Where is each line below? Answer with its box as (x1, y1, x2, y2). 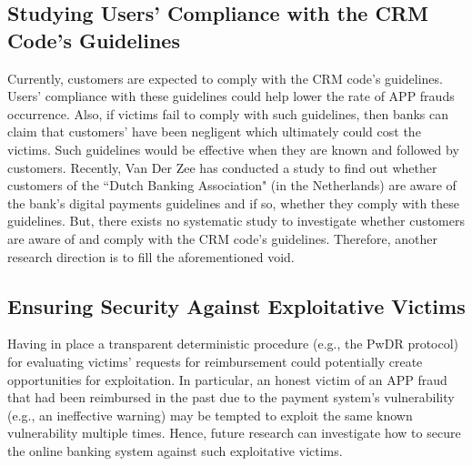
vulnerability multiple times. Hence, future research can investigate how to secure (7, 423, 461, 442)
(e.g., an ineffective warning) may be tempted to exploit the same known (7, 405, 413, 424)
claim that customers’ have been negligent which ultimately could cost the (7, 122, 421, 141)
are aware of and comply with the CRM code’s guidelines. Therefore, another (7, 228, 438, 248)
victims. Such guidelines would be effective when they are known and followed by (7, 139, 459, 158)
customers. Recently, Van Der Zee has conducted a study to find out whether (7, 157, 437, 177)
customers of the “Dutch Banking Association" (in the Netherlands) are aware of (7, 176, 457, 195)
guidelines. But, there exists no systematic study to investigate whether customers (7, 211, 466, 230)
